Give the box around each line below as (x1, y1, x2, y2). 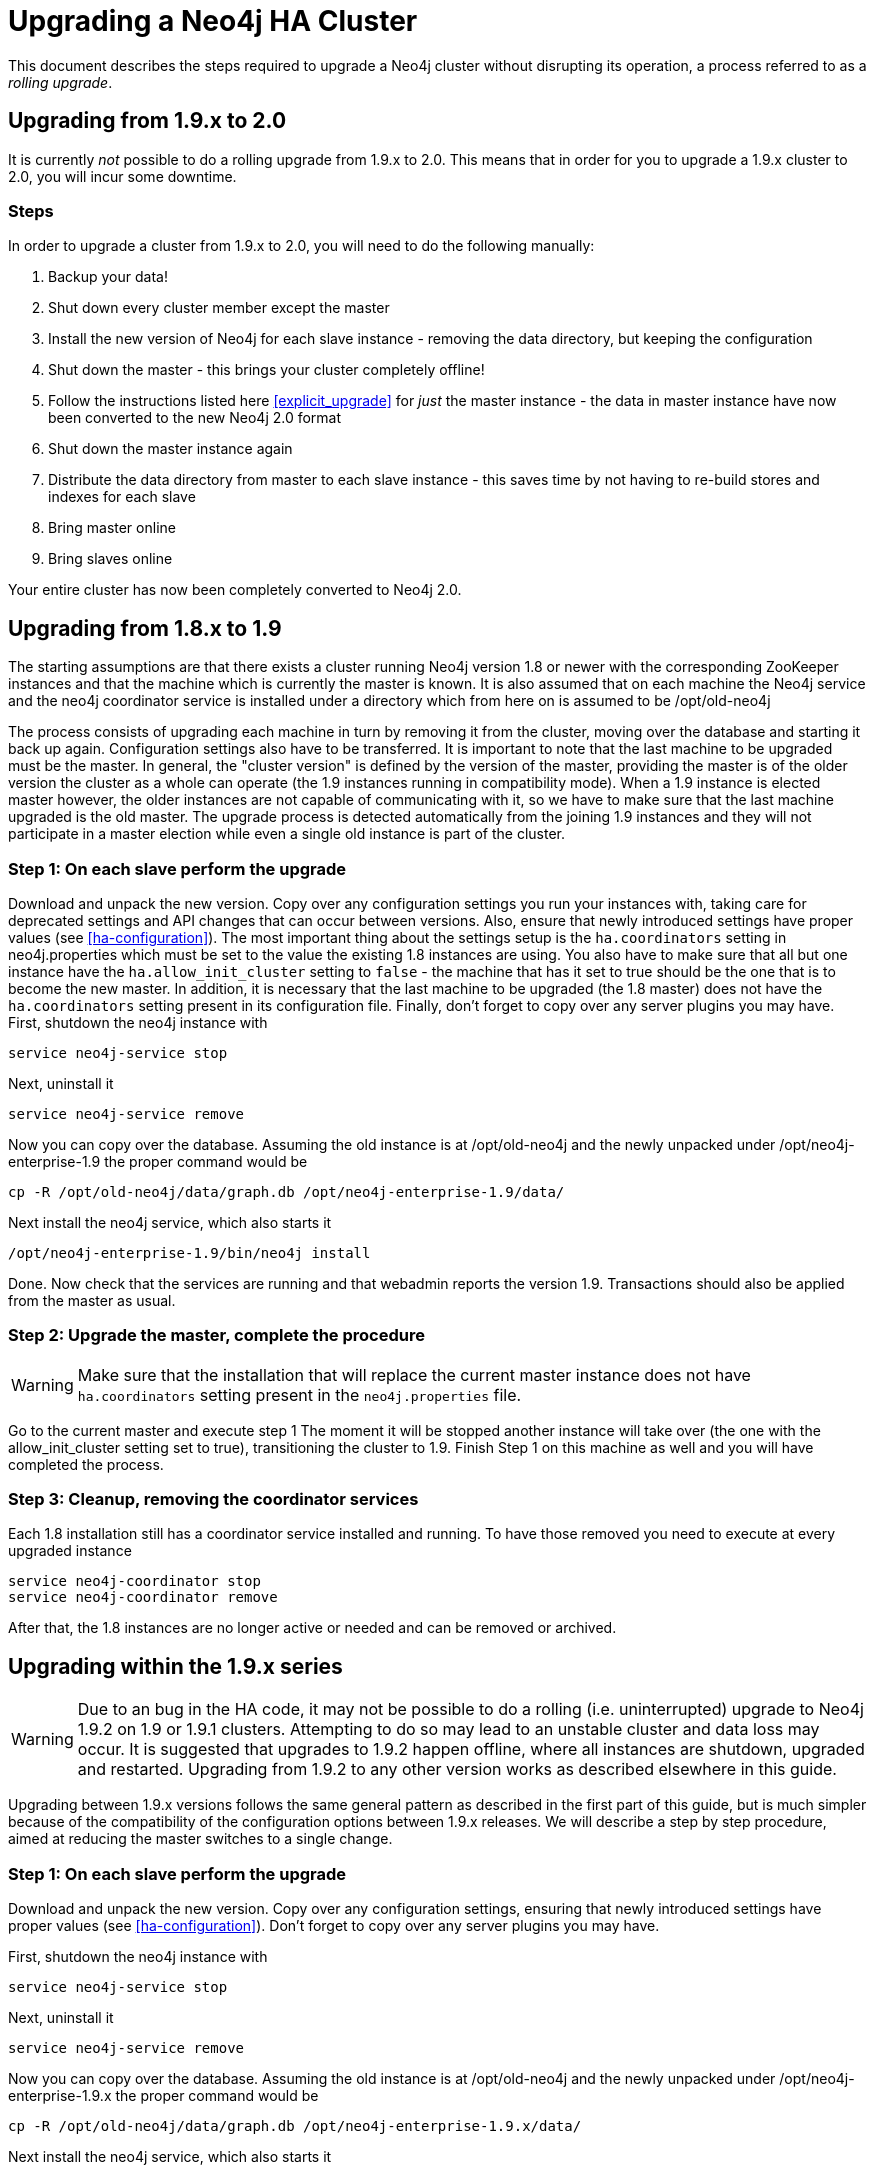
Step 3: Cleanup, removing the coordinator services (8, 1489, 419, 1510)
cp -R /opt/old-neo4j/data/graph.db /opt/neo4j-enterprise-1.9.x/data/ (8, 2118, 582, 2135)
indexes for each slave (48, 488, 196, 506)
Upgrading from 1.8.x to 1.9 (8, 615, 282, 641)
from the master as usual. (8, 1291, 176, 1309)
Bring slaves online (48, 550, 173, 568)
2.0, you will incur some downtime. (8, 167, 237, 185)
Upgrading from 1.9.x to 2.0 (8, 108, 287, 134)
